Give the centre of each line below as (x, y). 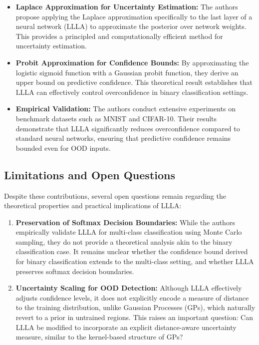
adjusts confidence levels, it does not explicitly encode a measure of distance (132, 297)
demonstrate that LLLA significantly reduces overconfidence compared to (128, 128)
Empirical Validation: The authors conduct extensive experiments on (126, 109)
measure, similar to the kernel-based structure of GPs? (99, 337)
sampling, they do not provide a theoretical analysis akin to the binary (124, 241)
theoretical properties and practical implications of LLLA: (93, 205)
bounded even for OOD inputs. (63, 148)
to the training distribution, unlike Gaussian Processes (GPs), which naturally (135, 307)
